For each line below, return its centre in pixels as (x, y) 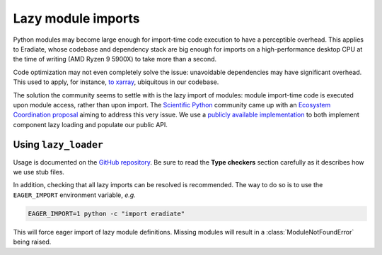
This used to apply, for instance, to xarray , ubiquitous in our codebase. (116, 82)
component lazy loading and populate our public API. (90, 124)
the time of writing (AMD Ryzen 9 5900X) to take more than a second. (115, 59)
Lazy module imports (76, 18)
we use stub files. (39, 172)
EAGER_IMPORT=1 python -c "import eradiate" (106, 213)
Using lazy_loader (58, 145)
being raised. (32, 242)
